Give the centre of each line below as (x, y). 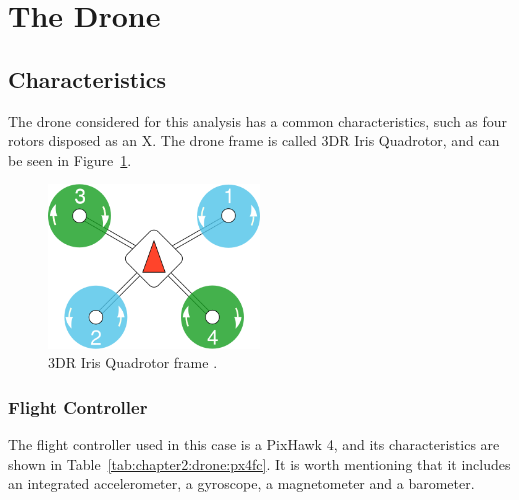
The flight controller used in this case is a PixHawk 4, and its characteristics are (254, 444)
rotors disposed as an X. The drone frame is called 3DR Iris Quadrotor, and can (254, 140)
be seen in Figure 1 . (70, 159)
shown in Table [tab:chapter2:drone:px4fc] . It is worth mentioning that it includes (259, 463)
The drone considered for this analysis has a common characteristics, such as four (258, 120)
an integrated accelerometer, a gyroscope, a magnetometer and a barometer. (241, 483)
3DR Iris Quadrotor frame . (133, 362)
